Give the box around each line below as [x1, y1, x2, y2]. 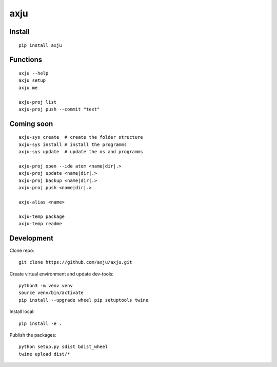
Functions [9, 56, 43, 64]
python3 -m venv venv [18, 283, 73, 289]
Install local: [9, 308, 35, 315]
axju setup [18, 78, 46, 83]
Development [9, 234, 54, 243]
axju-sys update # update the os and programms [18, 149, 143, 155]
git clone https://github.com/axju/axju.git [18, 260, 133, 265]
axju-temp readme [18, 221, 62, 227]
